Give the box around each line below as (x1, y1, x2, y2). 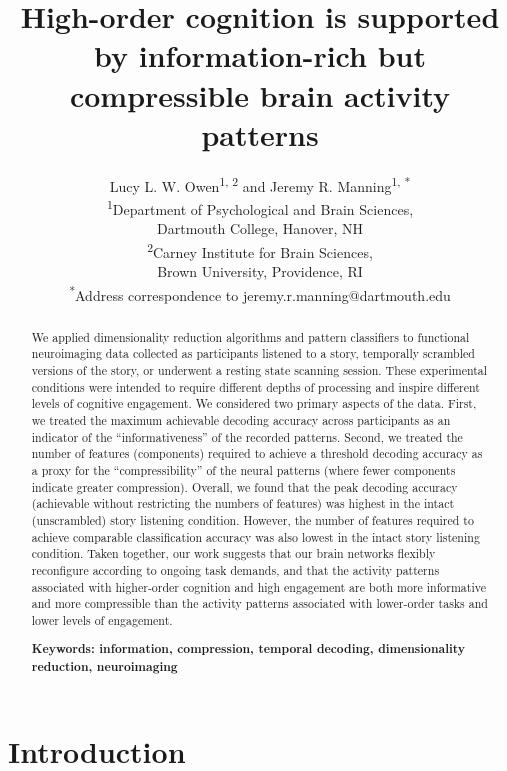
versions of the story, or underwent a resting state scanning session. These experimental (31, 361, 488, 378)
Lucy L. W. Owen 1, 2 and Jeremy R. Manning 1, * (109, 172, 411, 196)
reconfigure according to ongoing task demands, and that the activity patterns (31, 561, 440, 578)
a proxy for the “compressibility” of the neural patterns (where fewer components (31, 461, 456, 478)
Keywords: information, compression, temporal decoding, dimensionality (31, 640, 465, 658)
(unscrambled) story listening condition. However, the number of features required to (31, 511, 474, 528)
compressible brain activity (69, 74, 451, 115)
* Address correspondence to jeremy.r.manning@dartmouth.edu (69, 281, 451, 305)
